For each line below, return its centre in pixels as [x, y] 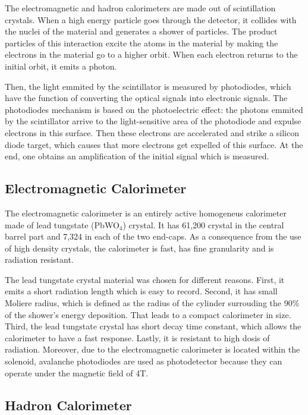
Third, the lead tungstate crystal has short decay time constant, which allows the [153, 326]
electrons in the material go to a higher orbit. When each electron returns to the [151, 54]
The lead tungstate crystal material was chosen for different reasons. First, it [145, 279]
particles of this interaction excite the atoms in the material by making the [142, 43]
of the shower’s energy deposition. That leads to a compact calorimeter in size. [148, 314]
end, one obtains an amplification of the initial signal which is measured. [137, 156]
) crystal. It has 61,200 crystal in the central [203, 224]
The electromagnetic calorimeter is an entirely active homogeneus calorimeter [146, 213]
